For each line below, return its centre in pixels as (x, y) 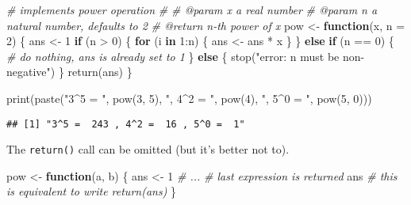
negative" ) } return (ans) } (69, 72)
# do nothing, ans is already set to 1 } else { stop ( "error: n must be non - (186, 56)
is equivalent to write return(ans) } (92, 191)
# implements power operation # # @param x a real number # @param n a (192, 9)
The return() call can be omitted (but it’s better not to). (148, 149)
